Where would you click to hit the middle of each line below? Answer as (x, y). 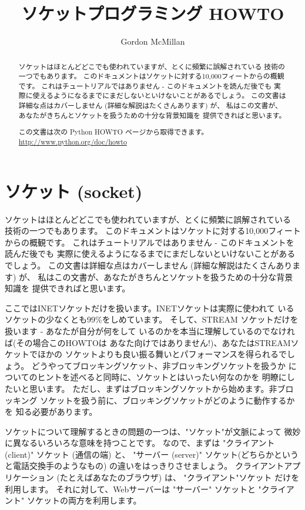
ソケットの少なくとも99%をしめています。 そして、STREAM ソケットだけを (152, 319)
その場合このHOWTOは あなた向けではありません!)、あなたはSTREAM (153, 342)
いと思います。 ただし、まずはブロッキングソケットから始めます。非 (145, 388)
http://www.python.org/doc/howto (73, 142)
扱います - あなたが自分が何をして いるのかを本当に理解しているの (133, 331)
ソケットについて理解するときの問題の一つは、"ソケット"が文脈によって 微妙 (153, 431)
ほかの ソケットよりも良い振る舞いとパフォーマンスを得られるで (162, 354)
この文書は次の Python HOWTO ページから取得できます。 (113, 132)
